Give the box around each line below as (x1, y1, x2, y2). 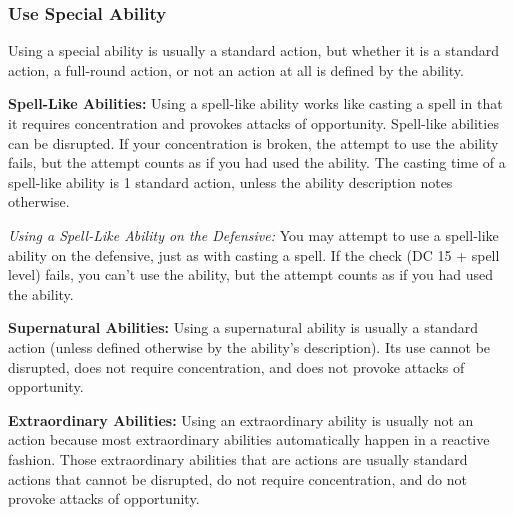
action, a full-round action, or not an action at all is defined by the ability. (8, 59, 464, 80)
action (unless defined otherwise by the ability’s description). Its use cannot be (8, 336, 491, 357)
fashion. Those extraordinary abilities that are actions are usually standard (8, 448, 468, 469)
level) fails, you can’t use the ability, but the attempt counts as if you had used (8, 264, 493, 285)
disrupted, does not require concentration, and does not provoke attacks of (8, 356, 465, 377)
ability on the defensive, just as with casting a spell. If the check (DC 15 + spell (8, 244, 500, 265)
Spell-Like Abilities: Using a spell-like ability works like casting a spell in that (8, 93, 503, 114)
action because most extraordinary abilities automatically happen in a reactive (8, 429, 490, 450)
